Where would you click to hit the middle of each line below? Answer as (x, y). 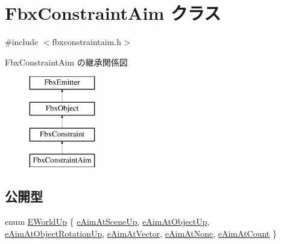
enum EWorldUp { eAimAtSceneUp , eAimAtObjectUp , (107, 221)
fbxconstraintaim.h (87, 42)
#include (22, 42)
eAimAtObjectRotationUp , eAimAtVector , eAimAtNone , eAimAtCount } (141, 233)
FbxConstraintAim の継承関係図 (66, 62)
